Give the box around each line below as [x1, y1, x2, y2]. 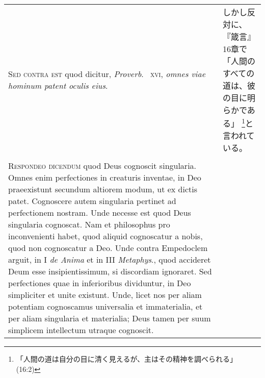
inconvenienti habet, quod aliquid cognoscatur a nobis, [8, 230, 203, 242]
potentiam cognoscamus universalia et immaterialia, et [8, 300, 203, 313]
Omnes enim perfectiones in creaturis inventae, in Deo [8, 171, 201, 184]
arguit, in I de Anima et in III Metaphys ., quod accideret [8, 254, 211, 266]
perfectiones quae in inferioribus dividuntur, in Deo [8, 277, 191, 289]
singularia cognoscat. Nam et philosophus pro [8, 218, 170, 231]
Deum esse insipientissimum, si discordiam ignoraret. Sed [8, 265, 212, 278]
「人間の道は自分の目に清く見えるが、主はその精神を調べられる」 [16, 354, 237, 364]
